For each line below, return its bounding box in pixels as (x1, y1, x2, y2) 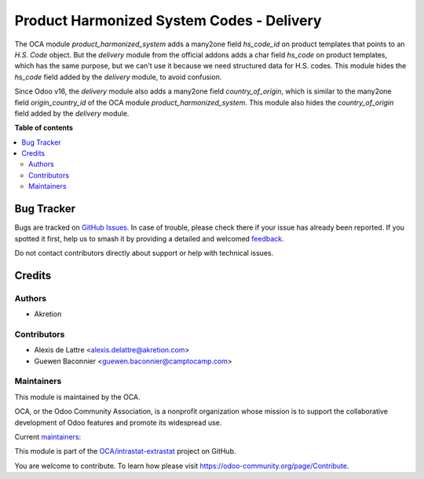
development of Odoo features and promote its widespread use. (14, 418, 222, 427)
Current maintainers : (14, 432, 82, 441)
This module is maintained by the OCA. (14, 392, 141, 401)
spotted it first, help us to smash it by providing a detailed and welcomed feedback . (14, 234, 284, 243)
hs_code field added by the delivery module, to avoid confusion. (14, 72, 222, 82)
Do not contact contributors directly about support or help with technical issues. (14, 248, 274, 257)
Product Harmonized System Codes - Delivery (14, 12, 322, 29)
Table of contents (14, 123, 74, 133)
